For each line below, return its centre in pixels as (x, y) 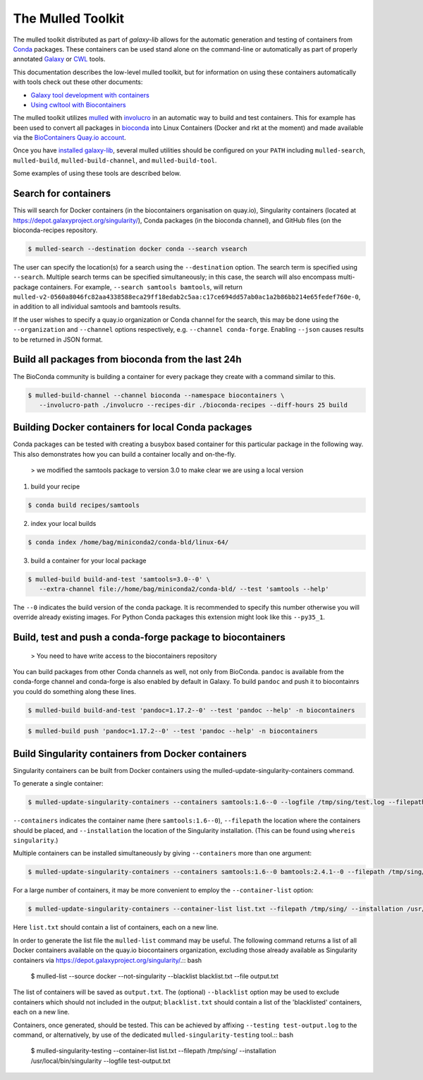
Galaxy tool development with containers (90, 95)
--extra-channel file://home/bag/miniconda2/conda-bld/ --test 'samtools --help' (184, 589)
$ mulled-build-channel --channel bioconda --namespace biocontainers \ (156, 395)
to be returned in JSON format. (58, 340)
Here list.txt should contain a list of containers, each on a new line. (116, 928)
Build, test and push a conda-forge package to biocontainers (149, 638)
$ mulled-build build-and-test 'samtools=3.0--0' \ (119, 579)
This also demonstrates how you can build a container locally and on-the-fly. (124, 454)
